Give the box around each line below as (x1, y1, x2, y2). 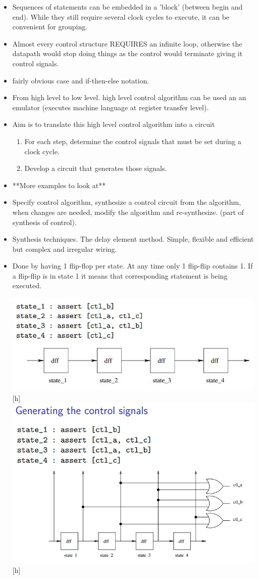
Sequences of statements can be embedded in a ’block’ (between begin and (12, 2, 243, 12)
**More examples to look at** (12, 180, 106, 190)
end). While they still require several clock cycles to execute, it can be (12, 11, 230, 22)
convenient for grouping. (12, 21, 88, 32)
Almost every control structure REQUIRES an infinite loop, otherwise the (12, 38, 242, 49)
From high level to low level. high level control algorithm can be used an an (12, 92, 246, 103)
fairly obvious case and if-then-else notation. (12, 75, 149, 85)
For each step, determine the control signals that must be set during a (24, 136, 241, 146)
